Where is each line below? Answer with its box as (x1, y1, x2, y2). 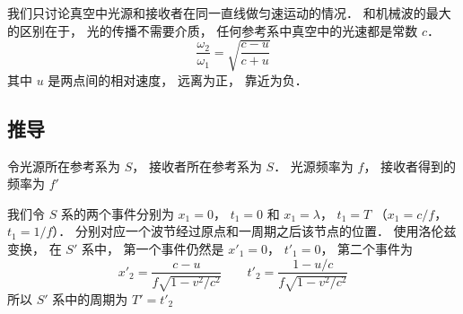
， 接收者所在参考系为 (132, 156, 262, 175)
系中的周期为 (52, 289, 128, 308)
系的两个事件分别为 (60, 204, 174, 222)
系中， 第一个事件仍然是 (81, 239, 224, 257)
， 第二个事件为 (320, 239, 414, 257)
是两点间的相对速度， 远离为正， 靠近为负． (48, 70, 308, 89)
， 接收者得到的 (363, 156, 457, 175)
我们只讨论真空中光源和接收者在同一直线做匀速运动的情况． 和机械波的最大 (7, 4, 451, 22)
